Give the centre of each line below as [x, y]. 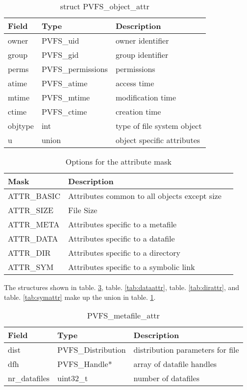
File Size [83, 210]
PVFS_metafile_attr [123, 316]
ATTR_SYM [31, 267]
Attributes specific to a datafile [122, 238]
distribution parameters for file [186, 350]
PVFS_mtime [66, 97]
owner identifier [142, 40]
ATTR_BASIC [34, 196]
